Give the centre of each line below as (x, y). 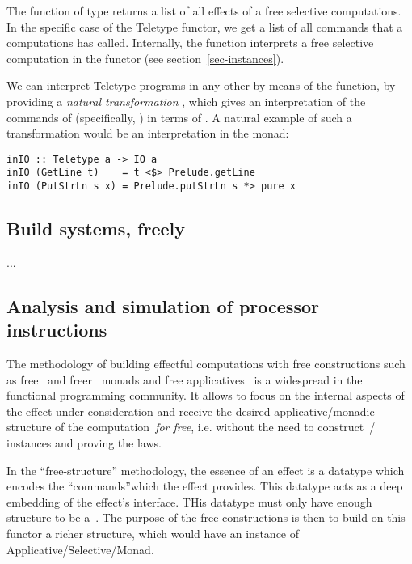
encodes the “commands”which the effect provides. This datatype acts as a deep (205, 486)
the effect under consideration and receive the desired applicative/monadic (191, 411)
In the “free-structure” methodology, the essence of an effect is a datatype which (206, 470)
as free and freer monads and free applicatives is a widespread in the (185, 379)
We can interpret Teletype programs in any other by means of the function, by (201, 85)
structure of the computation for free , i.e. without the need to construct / (191, 427)
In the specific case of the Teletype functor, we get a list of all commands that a (205, 26)
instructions (57, 330)
